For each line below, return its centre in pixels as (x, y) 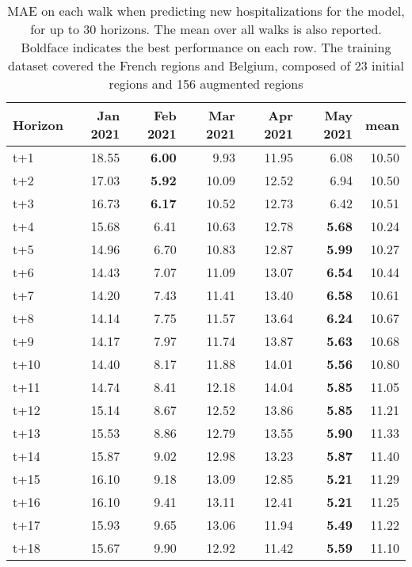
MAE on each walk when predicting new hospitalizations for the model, (206, 11)
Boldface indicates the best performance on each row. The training (206, 47)
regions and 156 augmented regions (206, 84)
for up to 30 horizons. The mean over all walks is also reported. (206, 29)
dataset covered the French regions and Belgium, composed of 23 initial (206, 65)
